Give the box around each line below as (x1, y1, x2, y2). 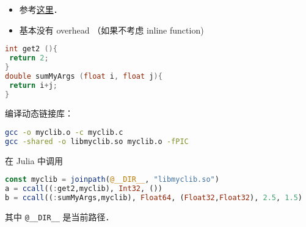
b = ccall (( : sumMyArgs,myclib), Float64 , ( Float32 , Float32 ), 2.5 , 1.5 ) (5, 193, 302, 203)
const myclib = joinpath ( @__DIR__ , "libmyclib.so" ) (5, 175, 219, 184)
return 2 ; (9, 54, 49, 63)
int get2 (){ (5, 45, 57, 54)
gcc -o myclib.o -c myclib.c (5, 128, 123, 137)
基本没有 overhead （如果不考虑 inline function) (19, 23, 204, 36)
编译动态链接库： (5, 107, 73, 120)
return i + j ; (9, 81, 57, 90)
